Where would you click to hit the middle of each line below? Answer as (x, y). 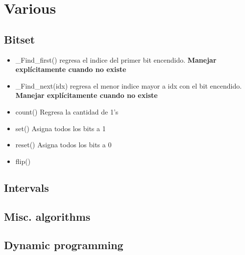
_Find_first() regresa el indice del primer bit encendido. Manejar (116, 59)
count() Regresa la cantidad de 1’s (67, 111)
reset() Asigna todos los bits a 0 (63, 145)
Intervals (26, 187)
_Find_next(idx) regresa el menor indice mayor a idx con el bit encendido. (129, 85)
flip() (23, 161)
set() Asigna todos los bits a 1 (61, 128)
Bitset (20, 39)
